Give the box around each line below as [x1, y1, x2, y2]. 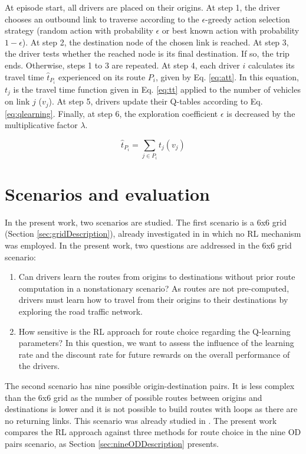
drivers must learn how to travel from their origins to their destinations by [18, 293, 288, 306]
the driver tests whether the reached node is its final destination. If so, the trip [5, 47, 289, 60]
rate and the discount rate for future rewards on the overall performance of [18, 348, 290, 360]
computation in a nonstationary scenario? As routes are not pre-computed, [18, 282, 289, 294]
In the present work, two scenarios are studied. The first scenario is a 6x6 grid [5, 215, 287, 228]
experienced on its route [58, 70, 146, 83]
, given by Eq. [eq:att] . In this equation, [155, 70, 299, 83]
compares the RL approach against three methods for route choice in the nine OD [5, 426, 301, 438]
